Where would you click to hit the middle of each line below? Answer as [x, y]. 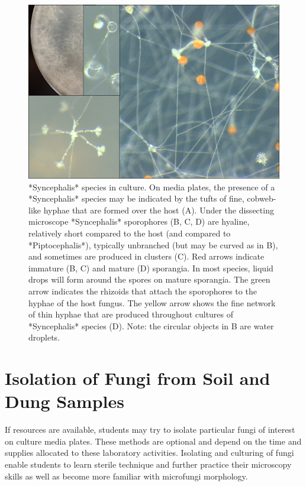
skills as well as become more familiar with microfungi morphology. [126, 476]
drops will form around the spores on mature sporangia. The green [149, 279]
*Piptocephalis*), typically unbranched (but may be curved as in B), [153, 244]
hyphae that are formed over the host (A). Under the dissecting [159, 210]
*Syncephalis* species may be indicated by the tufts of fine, [136, 198]
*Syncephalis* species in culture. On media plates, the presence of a [152, 187]
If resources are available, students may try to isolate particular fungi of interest [150, 430]
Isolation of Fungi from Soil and [138, 378]
